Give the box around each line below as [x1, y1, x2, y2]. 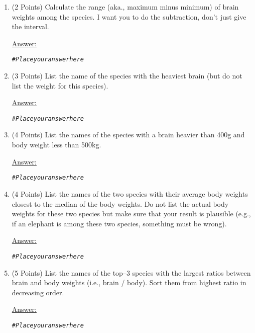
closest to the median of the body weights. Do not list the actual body [12, 198, 229, 209]
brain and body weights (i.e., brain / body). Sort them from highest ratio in [12, 277, 246, 288]
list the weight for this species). [12, 80, 108, 91]
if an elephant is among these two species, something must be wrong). [12, 218, 227, 228]
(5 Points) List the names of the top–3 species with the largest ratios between [12, 267, 251, 278]
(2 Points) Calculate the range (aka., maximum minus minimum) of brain [12, 2, 239, 12]
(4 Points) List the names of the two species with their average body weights [12, 188, 248, 199]
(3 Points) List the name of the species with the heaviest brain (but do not [12, 70, 242, 81]
